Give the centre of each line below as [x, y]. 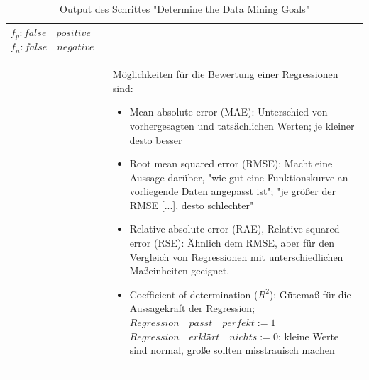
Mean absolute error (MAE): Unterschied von [228, 112]
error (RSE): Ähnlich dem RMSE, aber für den [232, 243]
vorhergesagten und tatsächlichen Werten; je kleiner [242, 125]
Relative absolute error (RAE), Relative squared [235, 229]
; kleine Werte [308, 336]
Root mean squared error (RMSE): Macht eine [231, 163]
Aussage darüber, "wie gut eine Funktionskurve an [239, 177]
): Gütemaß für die [310, 294]
